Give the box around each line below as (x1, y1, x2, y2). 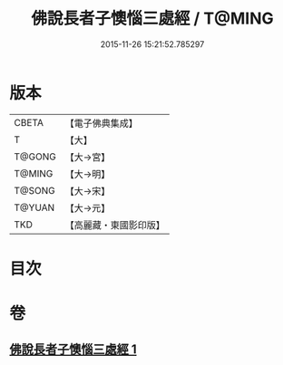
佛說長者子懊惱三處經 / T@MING (31, 8, 274, 29)
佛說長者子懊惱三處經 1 (9, 341, 138, 358)
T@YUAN (14, 201, 55, 214)
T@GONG (14, 150, 56, 163)
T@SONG (14, 184, 56, 197)
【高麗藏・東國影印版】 (64, 218, 165, 231)
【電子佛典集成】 (64, 117, 138, 130)
